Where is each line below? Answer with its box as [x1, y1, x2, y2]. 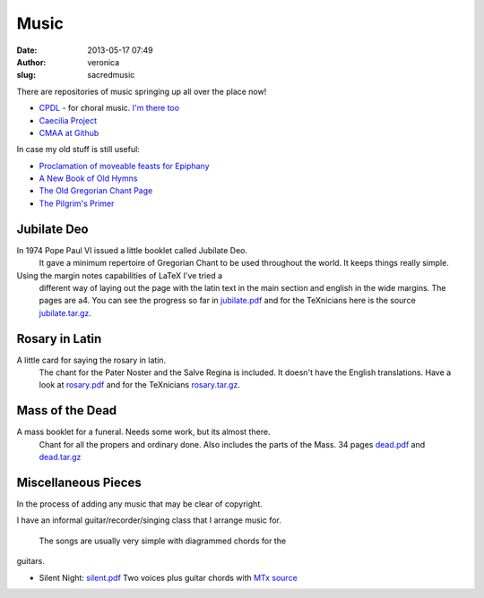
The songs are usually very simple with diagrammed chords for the [39, 535, 287, 546]
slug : [16, 70, 36, 81]
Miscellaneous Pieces [16, 474, 143, 490]
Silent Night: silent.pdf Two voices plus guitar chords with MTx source [39, 572, 298, 583]
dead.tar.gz [39, 452, 82, 463]
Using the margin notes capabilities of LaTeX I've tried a [16, 269, 223, 281]
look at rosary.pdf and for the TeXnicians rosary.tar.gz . [39, 380, 241, 390]
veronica [87, 56, 120, 67]
